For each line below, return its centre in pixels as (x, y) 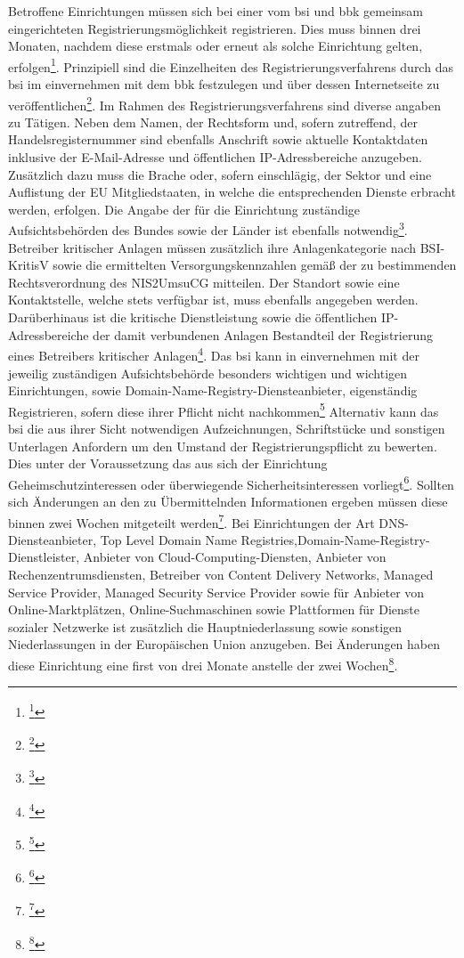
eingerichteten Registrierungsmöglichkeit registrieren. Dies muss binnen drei (215, 28)
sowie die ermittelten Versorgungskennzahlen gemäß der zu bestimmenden (255, 265)
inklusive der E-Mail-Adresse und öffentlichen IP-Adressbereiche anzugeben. (215, 157)
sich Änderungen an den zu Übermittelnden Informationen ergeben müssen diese (228, 501)
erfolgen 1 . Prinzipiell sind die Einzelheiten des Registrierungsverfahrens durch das (231, 65)
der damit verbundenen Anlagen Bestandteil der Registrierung (263, 334)
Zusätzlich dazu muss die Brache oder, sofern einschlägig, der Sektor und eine (220, 174)
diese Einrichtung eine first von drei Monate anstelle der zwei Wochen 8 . (203, 663)
